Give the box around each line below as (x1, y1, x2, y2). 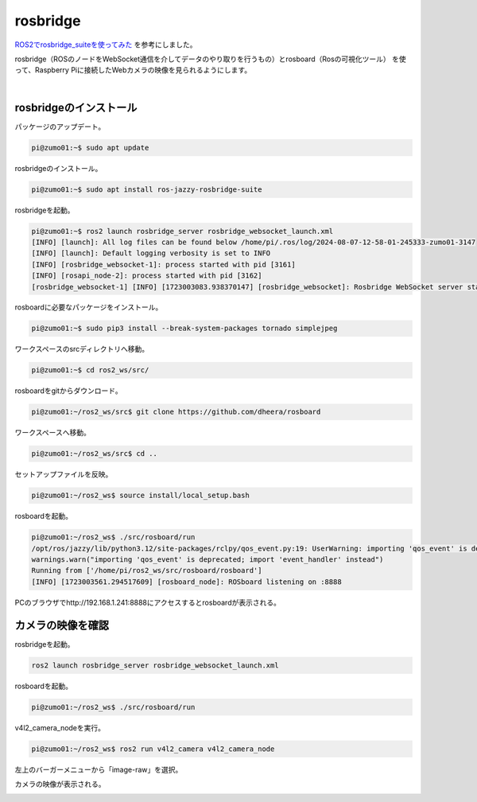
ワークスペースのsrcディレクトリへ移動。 (14, 345, 149, 354)
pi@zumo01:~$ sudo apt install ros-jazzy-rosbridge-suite (31, 185, 262, 194)
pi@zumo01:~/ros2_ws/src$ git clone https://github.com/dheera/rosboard (31, 407, 321, 417)
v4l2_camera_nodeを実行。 (14, 722, 106, 732)
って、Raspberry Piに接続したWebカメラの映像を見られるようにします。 (14, 65, 252, 75)
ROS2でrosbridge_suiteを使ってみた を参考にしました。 (14, 40, 198, 49)
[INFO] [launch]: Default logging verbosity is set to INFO (31, 249, 271, 258)
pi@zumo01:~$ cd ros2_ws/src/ (31, 366, 149, 375)
